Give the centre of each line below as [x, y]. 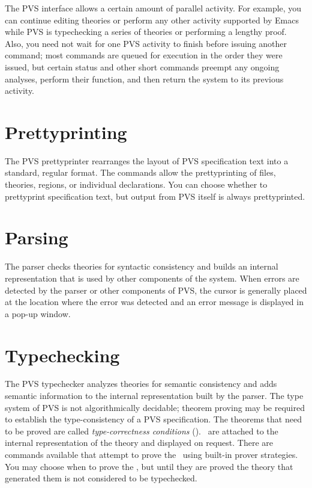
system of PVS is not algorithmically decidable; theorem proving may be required [155, 407]
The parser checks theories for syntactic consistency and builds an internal [142, 266]
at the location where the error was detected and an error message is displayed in [154, 302]
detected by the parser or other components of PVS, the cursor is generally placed [156, 290]
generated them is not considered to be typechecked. [101, 478]
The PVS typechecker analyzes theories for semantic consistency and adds [141, 384]
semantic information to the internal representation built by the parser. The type [154, 396]
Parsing [37, 237]
